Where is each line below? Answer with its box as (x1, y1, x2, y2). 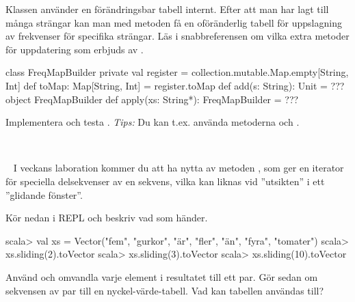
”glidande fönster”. (5, 187, 83, 202)
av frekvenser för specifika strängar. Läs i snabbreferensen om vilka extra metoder (5, 29, 350, 43)
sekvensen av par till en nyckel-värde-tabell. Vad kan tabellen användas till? (5, 283, 324, 297)
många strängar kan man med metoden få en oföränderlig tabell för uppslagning (5, 15, 342, 29)
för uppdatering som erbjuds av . (5, 42, 144, 56)
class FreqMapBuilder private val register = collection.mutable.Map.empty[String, (5, 65, 349, 79)
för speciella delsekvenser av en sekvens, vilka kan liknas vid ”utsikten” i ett (5, 174, 325, 188)
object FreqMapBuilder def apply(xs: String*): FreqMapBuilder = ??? (5, 92, 299, 106)
